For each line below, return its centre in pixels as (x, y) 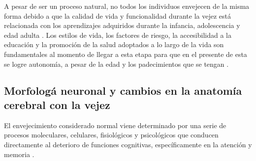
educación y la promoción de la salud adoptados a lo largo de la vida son (114, 44)
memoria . (19, 154)
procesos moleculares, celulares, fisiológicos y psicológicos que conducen (111, 135)
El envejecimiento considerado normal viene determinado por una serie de (115, 125)
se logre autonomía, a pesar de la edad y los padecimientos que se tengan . (116, 64)
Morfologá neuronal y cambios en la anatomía (123, 90)
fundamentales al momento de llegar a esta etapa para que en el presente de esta (126, 54)
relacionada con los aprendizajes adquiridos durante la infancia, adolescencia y (122, 25)
